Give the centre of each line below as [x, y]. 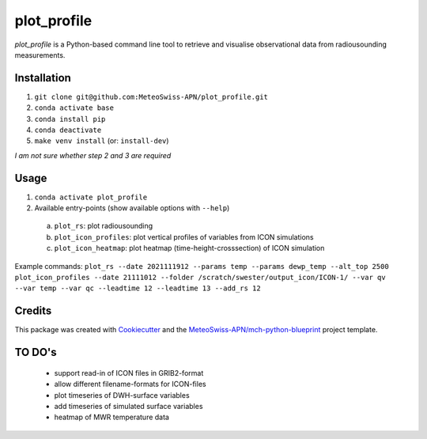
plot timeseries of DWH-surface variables [122, 395]
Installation [43, 78]
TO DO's [36, 352]
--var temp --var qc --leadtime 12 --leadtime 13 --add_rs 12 [138, 288]
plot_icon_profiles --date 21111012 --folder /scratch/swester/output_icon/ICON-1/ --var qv [200, 278]
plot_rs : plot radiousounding [104, 226]
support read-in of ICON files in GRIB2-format [129, 373]
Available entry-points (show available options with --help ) [132, 208]
